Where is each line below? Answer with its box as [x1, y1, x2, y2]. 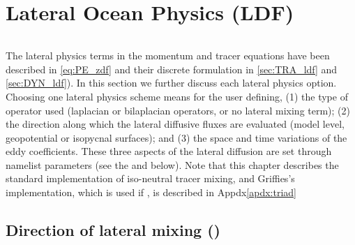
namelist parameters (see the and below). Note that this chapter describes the [6, 157, 339, 172]
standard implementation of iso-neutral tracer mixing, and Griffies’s [6, 171, 295, 186]
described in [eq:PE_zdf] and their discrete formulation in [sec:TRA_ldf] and [6, 61, 338, 76]
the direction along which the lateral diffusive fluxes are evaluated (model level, [6, 117, 345, 131]
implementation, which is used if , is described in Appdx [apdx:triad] [6, 185, 296, 200]
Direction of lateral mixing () [6, 219, 220, 241]
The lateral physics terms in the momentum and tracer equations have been [6, 48, 330, 63]
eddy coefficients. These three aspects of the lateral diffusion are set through [6, 144, 332, 158]
